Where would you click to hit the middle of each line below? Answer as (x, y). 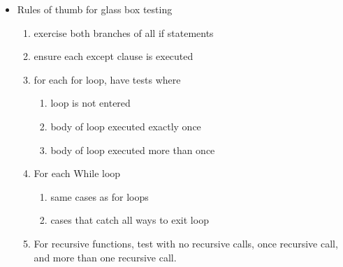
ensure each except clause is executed (114, 56)
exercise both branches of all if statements (124, 32)
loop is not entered (90, 103)
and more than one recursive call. (105, 257)
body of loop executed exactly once (126, 126)
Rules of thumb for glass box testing (95, 9)
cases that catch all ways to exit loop (130, 220)
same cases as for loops (100, 196)
